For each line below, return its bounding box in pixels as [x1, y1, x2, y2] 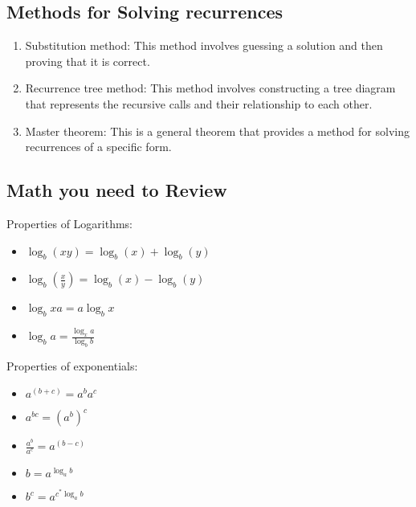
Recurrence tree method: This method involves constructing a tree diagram [25, 80, 396, 96]
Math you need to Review [6, 178, 227, 202]
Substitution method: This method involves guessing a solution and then [25, 37, 383, 54]
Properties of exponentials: [6, 358, 138, 374]
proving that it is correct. [25, 52, 150, 69]
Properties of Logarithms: [6, 215, 133, 231]
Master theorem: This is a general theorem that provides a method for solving [25, 122, 410, 139]
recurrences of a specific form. [25, 138, 172, 155]
